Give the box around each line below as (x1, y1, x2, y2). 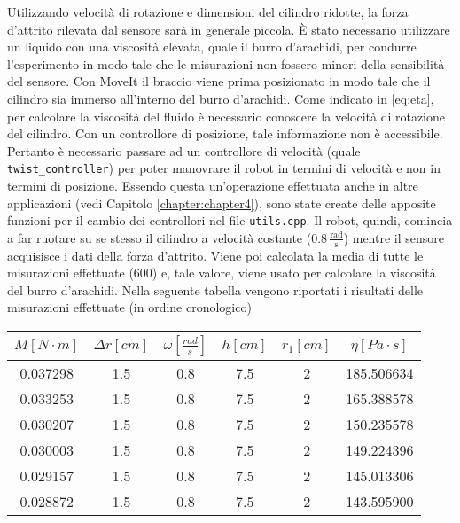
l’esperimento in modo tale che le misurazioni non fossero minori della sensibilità (7, 54, 445, 73)
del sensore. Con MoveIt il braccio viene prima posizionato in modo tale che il (7, 72, 431, 90)
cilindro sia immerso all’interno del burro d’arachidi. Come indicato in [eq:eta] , (7, 89, 434, 107)
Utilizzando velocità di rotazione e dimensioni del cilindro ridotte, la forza (7, 3, 409, 20)
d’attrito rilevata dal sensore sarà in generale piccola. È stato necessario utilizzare (7, 20, 450, 38)
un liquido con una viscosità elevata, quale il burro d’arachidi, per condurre (7, 37, 417, 56)
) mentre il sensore (343, 228, 444, 246)
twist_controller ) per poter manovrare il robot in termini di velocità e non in (7, 159, 441, 177)
